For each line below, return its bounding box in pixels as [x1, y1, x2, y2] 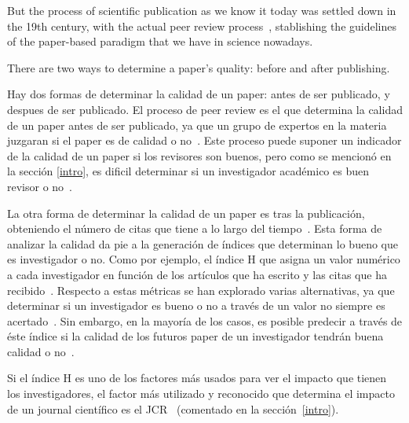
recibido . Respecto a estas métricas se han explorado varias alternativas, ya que [7, 281, 395, 298]
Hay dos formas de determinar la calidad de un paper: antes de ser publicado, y [7, 86, 390, 102]
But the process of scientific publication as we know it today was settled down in [7, 2, 396, 18]
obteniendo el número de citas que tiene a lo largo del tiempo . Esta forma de [7, 220, 382, 237]
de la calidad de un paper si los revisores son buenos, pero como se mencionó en [7, 147, 392, 164]
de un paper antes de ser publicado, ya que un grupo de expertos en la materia [7, 116, 387, 133]
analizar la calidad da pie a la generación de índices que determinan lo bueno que [7, 235, 398, 252]
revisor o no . [7, 178, 73, 194]
